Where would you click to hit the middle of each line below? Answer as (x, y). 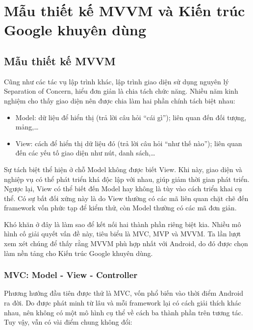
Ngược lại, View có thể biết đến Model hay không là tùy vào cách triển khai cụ (123, 189)
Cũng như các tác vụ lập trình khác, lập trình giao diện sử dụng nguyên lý (116, 81)
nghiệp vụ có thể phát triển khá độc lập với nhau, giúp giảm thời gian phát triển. (127, 179)
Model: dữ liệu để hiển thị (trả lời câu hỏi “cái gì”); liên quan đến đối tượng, (131, 117)
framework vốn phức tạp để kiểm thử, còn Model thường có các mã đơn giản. (120, 208)
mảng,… (27, 127)
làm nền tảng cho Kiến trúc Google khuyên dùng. (78, 253)
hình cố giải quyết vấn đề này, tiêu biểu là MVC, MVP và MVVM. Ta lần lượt (123, 234)
